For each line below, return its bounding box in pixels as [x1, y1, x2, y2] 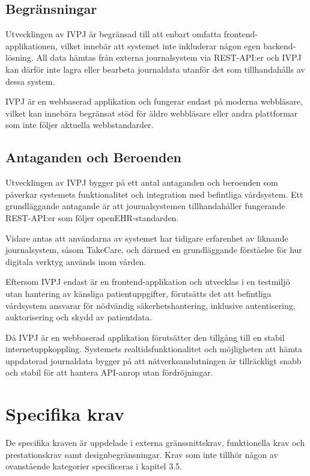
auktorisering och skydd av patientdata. [5, 311, 152, 323]
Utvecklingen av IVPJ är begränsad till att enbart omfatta [5, 28, 222, 40]
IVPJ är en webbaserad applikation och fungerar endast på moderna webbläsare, [5, 95, 303, 108]
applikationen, [5, 39, 58, 52]
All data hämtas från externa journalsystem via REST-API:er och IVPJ [36, 51, 302, 64]
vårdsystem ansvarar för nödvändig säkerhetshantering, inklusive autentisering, [5, 299, 296, 311]
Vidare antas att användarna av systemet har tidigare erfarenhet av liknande [5, 231, 288, 244]
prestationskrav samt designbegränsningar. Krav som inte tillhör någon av [5, 448, 278, 460]
